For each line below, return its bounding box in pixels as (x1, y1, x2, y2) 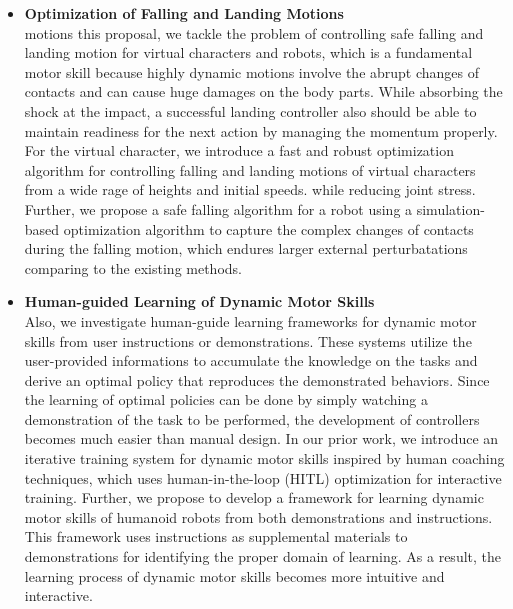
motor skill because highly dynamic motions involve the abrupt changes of (24, 61, 480, 82)
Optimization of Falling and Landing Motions (24, 3, 344, 23)
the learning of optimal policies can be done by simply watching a (24, 389, 428, 410)
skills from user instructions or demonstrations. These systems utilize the (24, 330, 472, 351)
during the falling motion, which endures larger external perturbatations (24, 238, 468, 259)
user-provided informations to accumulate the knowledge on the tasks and (24, 350, 478, 371)
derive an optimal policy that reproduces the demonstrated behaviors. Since (24, 369, 490, 390)
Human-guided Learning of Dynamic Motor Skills (24, 291, 375, 312)
